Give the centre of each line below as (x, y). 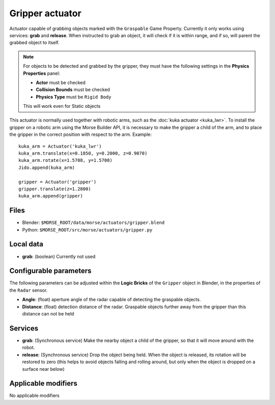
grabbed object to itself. (34, 43)
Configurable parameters (50, 271)
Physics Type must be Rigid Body (74, 97)
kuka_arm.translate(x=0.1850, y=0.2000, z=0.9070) (83, 153)
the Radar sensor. (29, 290)
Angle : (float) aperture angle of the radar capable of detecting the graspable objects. (112, 300)
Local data (26, 244)
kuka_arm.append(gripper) (51, 196)
